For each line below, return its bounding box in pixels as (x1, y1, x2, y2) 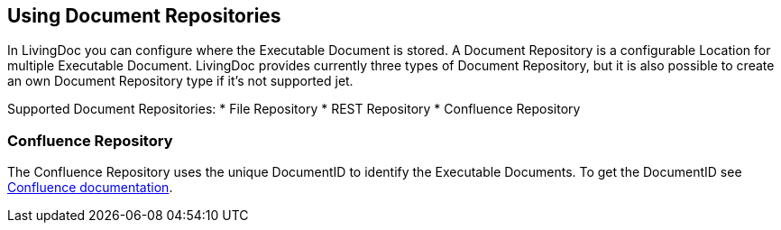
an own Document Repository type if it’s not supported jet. (7, 73, 354, 89)
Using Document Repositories (7, 5, 281, 27)
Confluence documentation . (7, 179, 173, 196)
